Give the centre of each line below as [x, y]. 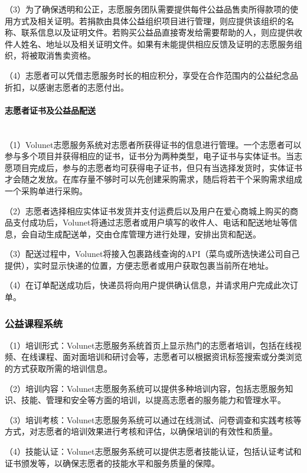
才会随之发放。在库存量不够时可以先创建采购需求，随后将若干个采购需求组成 [153, 179]
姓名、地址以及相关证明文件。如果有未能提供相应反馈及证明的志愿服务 [157, 44]
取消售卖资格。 [66, 55]
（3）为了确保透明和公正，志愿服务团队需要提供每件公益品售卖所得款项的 [147, 9]
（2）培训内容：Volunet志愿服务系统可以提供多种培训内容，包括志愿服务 [145, 388]
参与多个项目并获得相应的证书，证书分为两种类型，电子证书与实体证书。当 [149, 156]
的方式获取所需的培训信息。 [58, 369]
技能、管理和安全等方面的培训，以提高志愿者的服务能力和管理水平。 [153, 400]
